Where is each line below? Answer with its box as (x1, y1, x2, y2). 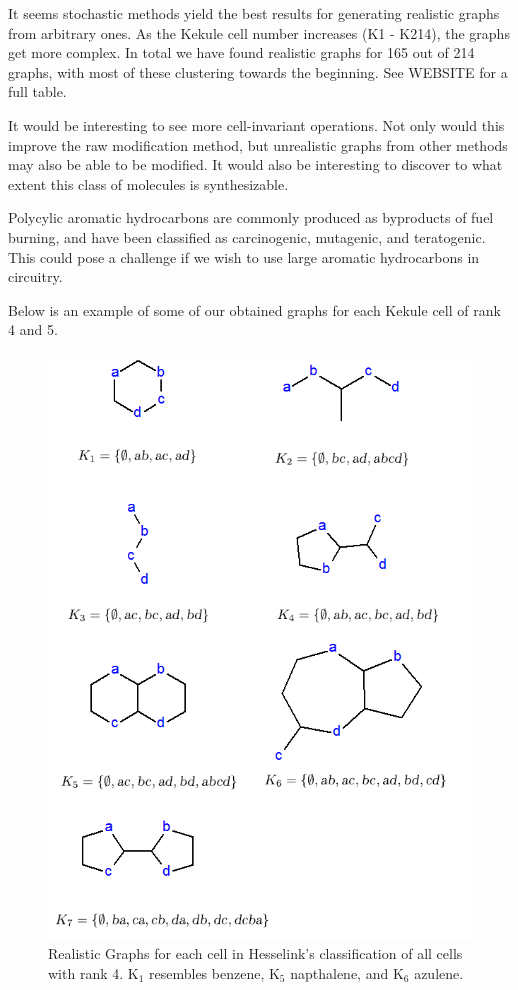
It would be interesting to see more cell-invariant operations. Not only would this (8, 114, 505, 135)
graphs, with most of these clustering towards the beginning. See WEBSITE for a (8, 61, 508, 82)
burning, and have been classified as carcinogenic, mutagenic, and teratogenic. (8, 226, 486, 247)
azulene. (414, 962, 464, 983)
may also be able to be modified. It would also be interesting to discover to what (8, 154, 503, 175)
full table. (8, 81, 67, 102)
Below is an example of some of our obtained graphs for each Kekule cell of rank (8, 299, 501, 320)
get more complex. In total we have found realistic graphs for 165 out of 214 (8, 42, 475, 63)
